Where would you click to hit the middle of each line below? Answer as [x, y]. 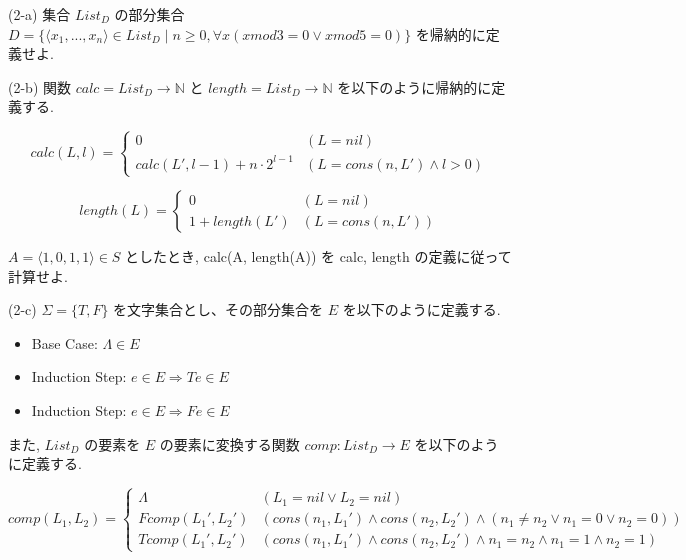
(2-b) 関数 [39, 86]
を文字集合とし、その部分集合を [218, 309]
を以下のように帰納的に [414, 86]
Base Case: [64, 342]
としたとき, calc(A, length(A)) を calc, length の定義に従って [318, 256]
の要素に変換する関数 [229, 443]
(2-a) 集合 [39, 14]
